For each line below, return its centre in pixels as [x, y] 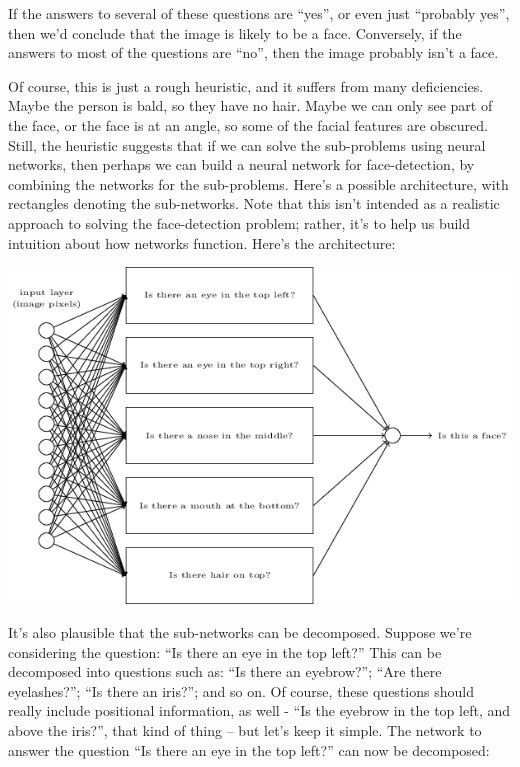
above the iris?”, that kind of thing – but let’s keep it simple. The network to [245, 730]
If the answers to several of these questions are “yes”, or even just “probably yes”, [259, 13]
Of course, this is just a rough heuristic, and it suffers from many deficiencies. [246, 85]
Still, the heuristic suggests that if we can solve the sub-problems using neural [247, 144]
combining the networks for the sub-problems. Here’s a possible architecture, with [258, 183]
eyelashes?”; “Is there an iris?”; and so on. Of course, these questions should [241, 690]
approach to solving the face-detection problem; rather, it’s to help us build [239, 222]
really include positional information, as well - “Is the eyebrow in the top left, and [259, 710]
